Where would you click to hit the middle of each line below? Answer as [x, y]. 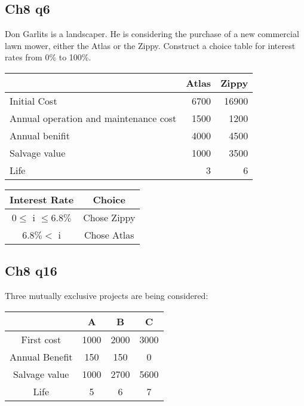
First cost [41, 339]
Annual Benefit [41, 356]
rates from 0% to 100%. [48, 57]
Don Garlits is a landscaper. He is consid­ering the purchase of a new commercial [152, 34]
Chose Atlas [109, 234]
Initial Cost [33, 100]
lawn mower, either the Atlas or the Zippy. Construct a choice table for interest [150, 45]
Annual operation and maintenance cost [93, 118]
